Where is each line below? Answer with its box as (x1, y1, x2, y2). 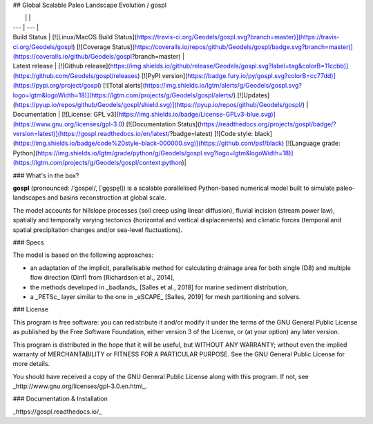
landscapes (12, 193, 46, 202)
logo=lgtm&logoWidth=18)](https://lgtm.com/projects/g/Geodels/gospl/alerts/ (12, 90, 234, 99)
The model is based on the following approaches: (12, 251, 154, 259)
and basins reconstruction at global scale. (47, 193, 166, 202)
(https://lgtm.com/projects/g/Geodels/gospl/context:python (12, 159, 182, 167)
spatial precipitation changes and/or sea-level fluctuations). (12, 225, 183, 234)
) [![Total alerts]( (99, 81, 145, 90)
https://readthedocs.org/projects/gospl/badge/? (199, 119, 336, 128)
